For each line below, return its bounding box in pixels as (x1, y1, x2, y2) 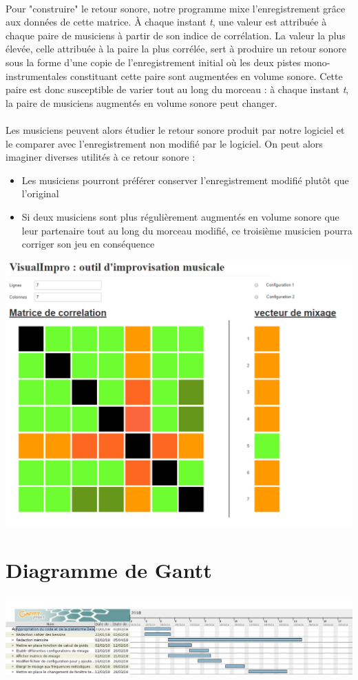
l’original (21, 186, 59, 201)
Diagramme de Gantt (6, 556, 212, 584)
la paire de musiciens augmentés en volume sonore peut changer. (6, 95, 277, 110)
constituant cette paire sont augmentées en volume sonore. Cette (70, 68, 343, 83)
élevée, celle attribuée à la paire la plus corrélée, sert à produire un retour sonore (6, 41, 346, 56)
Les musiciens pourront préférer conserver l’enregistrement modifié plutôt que (21, 172, 349, 187)
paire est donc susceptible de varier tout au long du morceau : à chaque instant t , (6, 82, 349, 97)
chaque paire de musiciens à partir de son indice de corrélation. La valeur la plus (6, 28, 346, 42)
